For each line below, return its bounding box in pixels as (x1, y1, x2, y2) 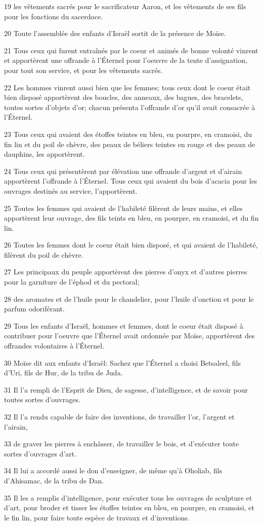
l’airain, (4, 421, 28, 432)
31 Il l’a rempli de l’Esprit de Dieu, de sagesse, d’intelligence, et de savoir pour (4, 384, 248, 395)
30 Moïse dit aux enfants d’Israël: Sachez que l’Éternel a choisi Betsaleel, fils (4, 357, 241, 368)
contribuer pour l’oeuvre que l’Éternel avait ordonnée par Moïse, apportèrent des (4, 330, 255, 341)
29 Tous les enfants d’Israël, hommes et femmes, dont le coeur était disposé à (4, 320, 243, 331)
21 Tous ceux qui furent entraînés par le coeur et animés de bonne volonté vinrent (4, 45, 258, 55)
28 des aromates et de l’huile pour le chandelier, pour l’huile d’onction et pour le (4, 293, 254, 304)
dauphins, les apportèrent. (4, 149, 85, 159)
